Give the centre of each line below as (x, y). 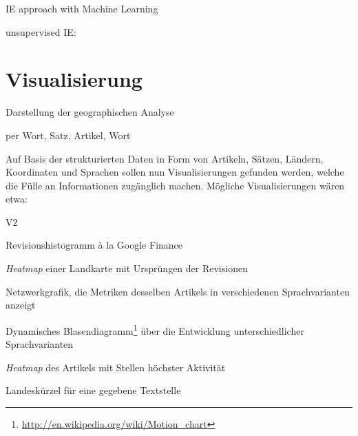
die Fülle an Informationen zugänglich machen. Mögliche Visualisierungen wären (175, 185)
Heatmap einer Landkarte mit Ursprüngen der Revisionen (127, 268)
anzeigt (21, 305)
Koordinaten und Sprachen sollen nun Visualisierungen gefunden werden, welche (175, 172)
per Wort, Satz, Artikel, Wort (68, 135)
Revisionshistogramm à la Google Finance (94, 245)
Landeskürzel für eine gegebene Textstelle (93, 390)
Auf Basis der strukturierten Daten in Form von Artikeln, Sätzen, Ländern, (165, 158)
